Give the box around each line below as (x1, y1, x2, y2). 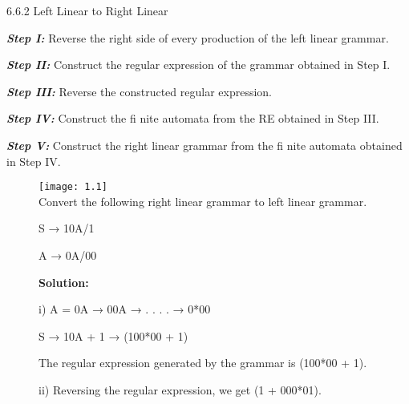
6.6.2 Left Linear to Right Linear (6, 2, 168, 18)
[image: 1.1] (38, 181, 107, 193)
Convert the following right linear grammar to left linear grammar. (38, 192, 367, 209)
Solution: (38, 273, 89, 290)
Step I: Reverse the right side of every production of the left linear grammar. (6, 29, 389, 46)
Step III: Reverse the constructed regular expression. (6, 83, 272, 99)
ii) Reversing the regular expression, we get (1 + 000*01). (38, 381, 322, 398)
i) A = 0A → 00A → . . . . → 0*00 (38, 301, 211, 317)
